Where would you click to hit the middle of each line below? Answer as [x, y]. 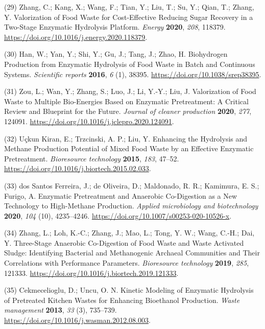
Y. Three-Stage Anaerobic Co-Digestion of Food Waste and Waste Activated [124, 242]
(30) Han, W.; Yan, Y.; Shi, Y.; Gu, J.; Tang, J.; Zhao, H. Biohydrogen [116, 54]
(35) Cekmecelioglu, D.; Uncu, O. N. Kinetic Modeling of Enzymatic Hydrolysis [129, 290]
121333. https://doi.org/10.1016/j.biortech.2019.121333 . [91, 273]
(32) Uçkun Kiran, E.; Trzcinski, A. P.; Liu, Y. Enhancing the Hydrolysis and [126, 138]
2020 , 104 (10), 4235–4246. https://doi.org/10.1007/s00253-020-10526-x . [118, 215]
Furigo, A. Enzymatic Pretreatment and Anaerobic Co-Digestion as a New [121, 195]
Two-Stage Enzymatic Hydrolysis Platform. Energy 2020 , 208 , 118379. [115, 27]
